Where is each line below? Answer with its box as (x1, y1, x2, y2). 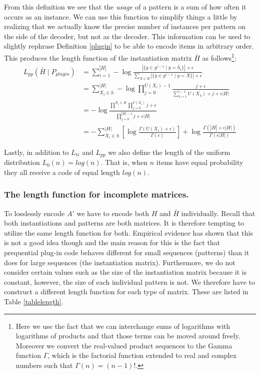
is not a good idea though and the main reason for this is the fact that (4, 237, 220, 248)
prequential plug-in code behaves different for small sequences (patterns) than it (4, 247, 249, 258)
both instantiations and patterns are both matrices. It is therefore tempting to (4, 218, 244, 228)
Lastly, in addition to (4, 146, 69, 157)
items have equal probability (156, 157, 243, 167)
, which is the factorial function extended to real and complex (47, 350, 237, 360)
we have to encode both (76, 208, 149, 218)
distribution (4, 157, 40, 167)
